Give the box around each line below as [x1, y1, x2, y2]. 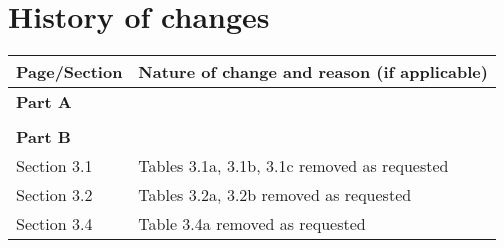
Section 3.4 [16, 212, 93, 236]
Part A [16, 90, 72, 114]
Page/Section [16, 60, 123, 84]
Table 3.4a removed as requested [138, 212, 366, 236]
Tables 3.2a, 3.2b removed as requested [138, 183, 412, 207]
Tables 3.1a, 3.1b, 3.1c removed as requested [138, 154, 449, 178]
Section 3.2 [16, 183, 93, 207]
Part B [16, 125, 71, 149]
